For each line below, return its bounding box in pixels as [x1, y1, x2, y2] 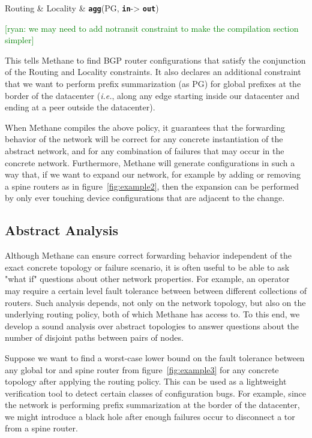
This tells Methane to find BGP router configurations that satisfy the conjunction [5, 53, 306, 66]
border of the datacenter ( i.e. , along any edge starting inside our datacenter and [5, 89, 300, 101]
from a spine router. [5, 422, 78, 434]
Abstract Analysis [5, 221, 119, 239]
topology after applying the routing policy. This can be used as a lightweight [5, 375, 287, 388]
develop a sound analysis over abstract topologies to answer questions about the [5, 319, 299, 332]
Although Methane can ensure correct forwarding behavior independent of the [5, 249, 292, 262]
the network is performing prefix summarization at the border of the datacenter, [5, 398, 300, 411]
